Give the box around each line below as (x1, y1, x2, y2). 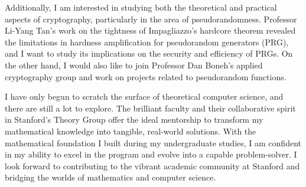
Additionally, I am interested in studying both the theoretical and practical (5, 1, 277, 13)
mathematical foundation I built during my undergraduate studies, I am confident (5, 136, 301, 149)
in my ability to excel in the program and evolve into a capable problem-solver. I (5, 148, 297, 160)
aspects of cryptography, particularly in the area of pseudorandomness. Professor (5, 12, 297, 25)
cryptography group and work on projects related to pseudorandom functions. (5, 70, 287, 83)
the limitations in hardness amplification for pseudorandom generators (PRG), (5, 35, 289, 48)
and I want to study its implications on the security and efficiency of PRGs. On (5, 47, 293, 60)
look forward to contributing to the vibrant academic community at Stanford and (5, 159, 300, 172)
